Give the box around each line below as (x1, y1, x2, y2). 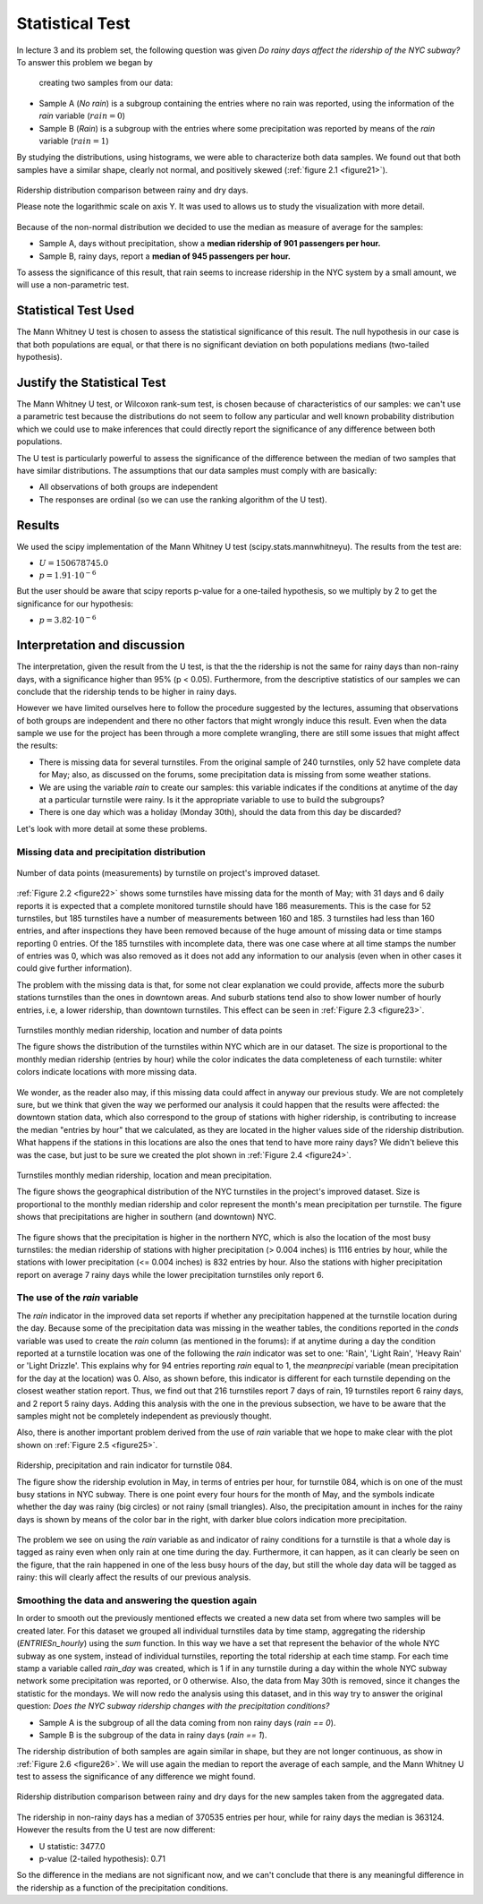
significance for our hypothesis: (16, 598, 134, 609)
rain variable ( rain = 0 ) (38, 110, 125, 121)
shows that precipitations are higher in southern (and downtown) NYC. (16, 1212, 277, 1222)
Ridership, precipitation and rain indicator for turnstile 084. (16, 1460, 233, 1471)
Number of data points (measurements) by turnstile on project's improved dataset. (16, 867, 321, 878)
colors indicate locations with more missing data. (16, 1067, 197, 1077)
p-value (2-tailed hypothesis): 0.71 (38, 1854, 165, 1865)
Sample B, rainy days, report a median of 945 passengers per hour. (38, 251, 291, 262)
